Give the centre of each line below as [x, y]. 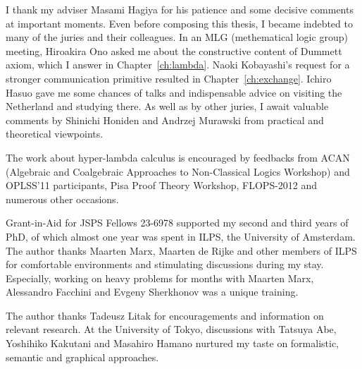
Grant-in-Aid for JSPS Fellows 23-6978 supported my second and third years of [177, 223]
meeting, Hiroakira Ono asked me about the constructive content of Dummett [174, 50]
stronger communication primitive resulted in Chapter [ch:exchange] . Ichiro [169, 78]
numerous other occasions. [62, 199]
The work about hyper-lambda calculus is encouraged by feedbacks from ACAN [178, 157]
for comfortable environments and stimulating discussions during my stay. [165, 264]
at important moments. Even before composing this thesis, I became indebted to [179, 23]
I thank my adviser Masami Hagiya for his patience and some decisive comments [180, 9]
